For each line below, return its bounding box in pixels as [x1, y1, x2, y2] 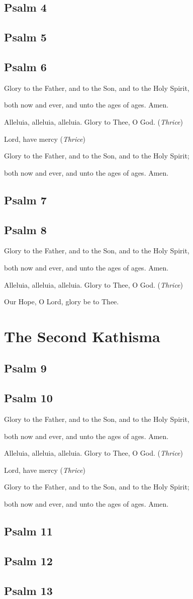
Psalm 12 [4, 553, 53, 568]
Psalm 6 [4, 59, 47, 74]
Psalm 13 [4, 582, 53, 598]
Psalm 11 [4, 523, 53, 538]
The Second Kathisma [4, 325, 160, 346]
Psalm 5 [4, 29, 47, 45]
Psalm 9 [4, 360, 47, 376]
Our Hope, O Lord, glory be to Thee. [4, 296, 119, 307]
